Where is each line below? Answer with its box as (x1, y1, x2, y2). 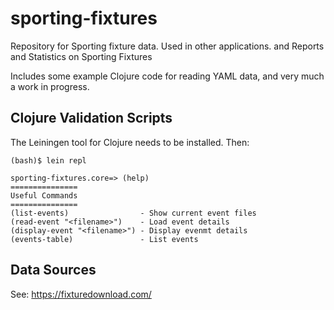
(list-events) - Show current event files (10, 208, 257, 218)
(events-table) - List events (10, 234, 199, 244)
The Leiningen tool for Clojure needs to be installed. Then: (10, 136, 250, 148)
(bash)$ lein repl (10, 155, 87, 166)
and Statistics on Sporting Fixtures (10, 50, 153, 62)
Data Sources (10, 262, 97, 279)
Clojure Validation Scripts (10, 110, 173, 127)
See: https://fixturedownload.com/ (10, 288, 152, 300)
